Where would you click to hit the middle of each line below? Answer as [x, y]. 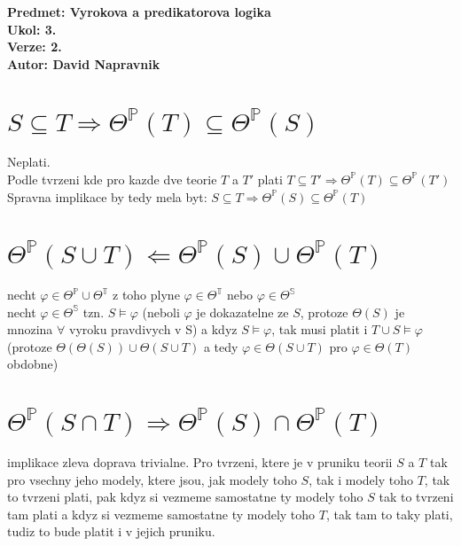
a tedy [221, 346]
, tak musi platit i [320, 329]
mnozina [30, 329]
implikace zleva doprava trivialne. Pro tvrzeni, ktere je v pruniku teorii [200, 461]
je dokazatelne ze [242, 312]
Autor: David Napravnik [84, 63]
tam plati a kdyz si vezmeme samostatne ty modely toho [161, 514]
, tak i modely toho [361, 479]
